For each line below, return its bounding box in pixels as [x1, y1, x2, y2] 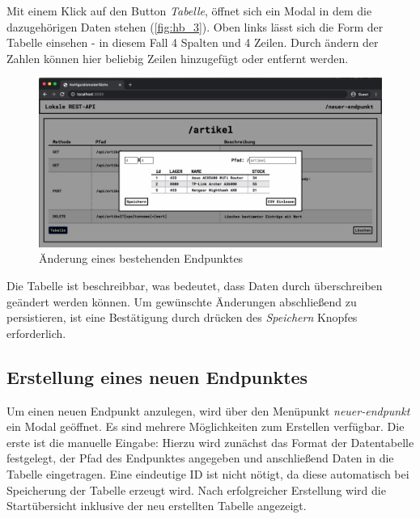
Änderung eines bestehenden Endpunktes [39, 250, 244, 267]
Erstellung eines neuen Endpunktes [6, 364, 308, 389]
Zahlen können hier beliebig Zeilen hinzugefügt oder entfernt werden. [6, 49, 349, 66]
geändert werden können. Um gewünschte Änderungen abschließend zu [6, 293, 357, 310]
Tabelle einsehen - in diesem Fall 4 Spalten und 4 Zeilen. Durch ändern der [6, 34, 379, 51]
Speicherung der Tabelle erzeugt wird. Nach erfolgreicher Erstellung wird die [6, 481, 386, 498]
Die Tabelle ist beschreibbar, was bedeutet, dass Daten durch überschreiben [6, 277, 383, 294]
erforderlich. [6, 324, 66, 341]
